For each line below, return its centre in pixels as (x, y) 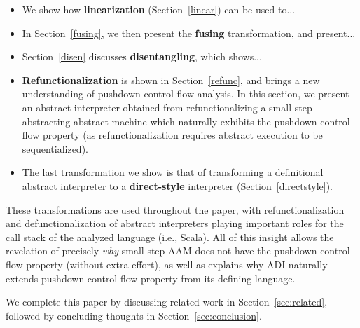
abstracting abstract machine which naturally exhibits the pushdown (169, 121)
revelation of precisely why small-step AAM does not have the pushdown (161, 251)
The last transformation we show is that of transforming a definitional (173, 172)
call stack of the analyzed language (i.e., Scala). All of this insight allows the (170, 237)
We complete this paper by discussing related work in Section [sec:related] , (167, 302)
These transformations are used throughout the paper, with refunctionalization (175, 209)
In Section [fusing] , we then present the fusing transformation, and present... (189, 33)
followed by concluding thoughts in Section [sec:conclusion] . (134, 315)
